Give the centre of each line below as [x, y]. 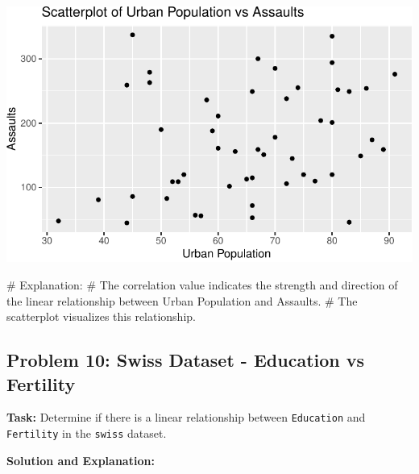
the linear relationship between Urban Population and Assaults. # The [182, 300]
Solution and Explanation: [81, 460]
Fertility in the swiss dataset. [87, 433]
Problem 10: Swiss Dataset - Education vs [186, 360]
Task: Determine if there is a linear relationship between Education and [186, 417]
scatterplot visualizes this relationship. [101, 316]
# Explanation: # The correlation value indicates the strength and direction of [202, 285]
